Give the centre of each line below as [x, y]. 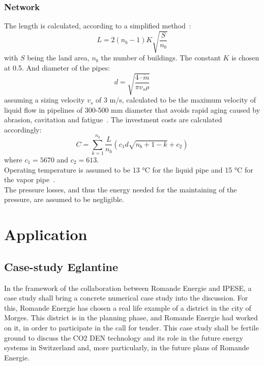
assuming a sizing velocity [45, 100]
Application [46, 234]
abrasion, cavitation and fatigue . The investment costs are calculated [113, 120]
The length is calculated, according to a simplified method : [98, 26]
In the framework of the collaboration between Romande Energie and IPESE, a [128, 288]
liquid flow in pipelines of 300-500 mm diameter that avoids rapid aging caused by [132, 109]
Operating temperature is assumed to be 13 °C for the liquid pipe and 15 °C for [129, 169]
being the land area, [58, 58]
